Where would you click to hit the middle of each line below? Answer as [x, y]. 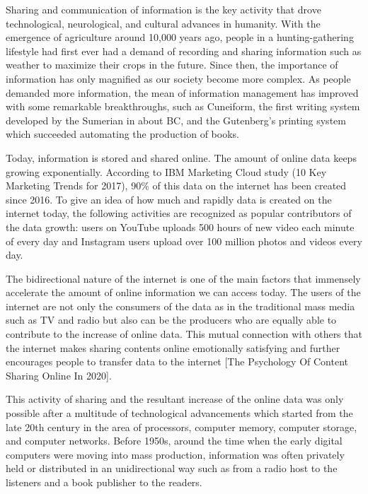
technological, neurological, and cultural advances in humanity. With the [163, 23]
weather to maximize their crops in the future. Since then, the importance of [172, 65]
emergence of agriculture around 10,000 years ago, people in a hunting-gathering [180, 37]
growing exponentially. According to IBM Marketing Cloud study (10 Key [166, 171]
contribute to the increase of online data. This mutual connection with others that [184, 334]
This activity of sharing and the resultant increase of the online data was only [175, 399]
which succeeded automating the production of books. [122, 134]
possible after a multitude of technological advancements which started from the [179, 413]
